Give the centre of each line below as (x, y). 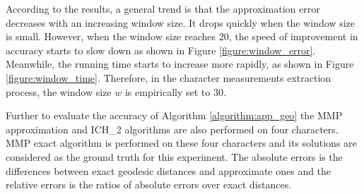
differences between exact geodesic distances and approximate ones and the (169, 170)
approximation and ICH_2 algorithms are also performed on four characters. (172, 129)
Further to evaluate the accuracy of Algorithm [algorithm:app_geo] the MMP (174, 115)
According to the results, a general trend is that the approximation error (163, 8)
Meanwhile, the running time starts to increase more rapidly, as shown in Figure (180, 64)
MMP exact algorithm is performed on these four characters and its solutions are (181, 143)
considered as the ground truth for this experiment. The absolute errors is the (174, 156)
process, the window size (59, 91)
